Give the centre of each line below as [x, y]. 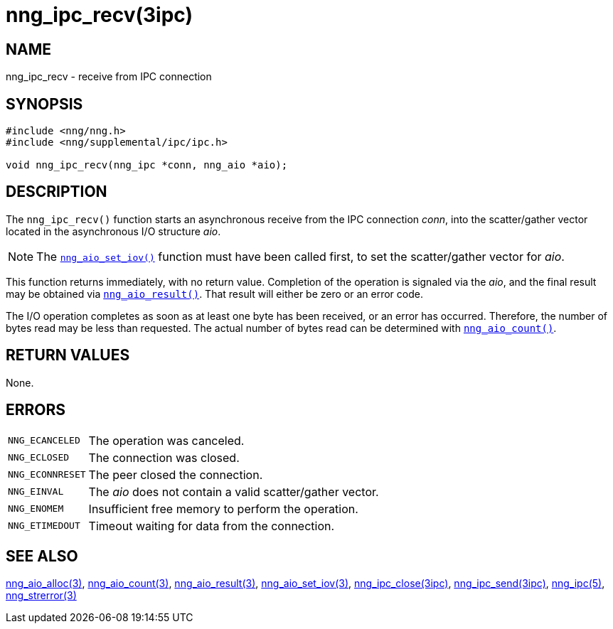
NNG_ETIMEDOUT [44, 526]
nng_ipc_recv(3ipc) [100, 15]
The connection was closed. [164, 457]
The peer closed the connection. [176, 474]
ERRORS [36, 410]
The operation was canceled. [166, 440]
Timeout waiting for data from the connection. [212, 526]
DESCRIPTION [57, 192]
